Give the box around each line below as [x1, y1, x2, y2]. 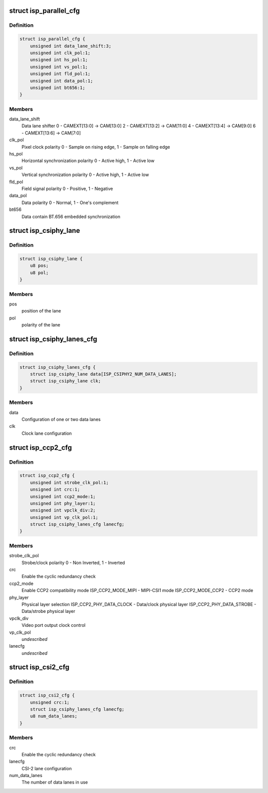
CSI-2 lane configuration [21, 765, 72, 771]
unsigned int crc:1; [30, 487, 80, 493]
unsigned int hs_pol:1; [30, 57, 88, 63]
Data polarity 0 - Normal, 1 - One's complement [21, 199, 119, 205]
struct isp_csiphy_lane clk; [30, 378, 101, 384]
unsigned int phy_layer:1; [30, 500, 96, 506]
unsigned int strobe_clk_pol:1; [30, 480, 109, 485]
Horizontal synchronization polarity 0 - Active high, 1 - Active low [21, 158, 155, 164]
